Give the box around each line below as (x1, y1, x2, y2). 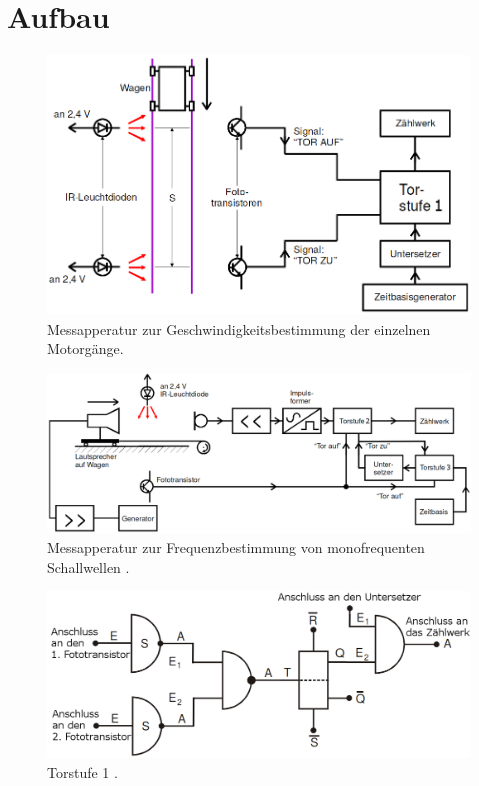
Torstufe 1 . (47, 761, 118, 782)
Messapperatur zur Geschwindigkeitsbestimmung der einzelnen (47, 318, 431, 339)
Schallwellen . (47, 556, 130, 577)
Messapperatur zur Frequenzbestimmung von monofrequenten (47, 537, 425, 558)
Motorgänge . (47, 338, 124, 359)
